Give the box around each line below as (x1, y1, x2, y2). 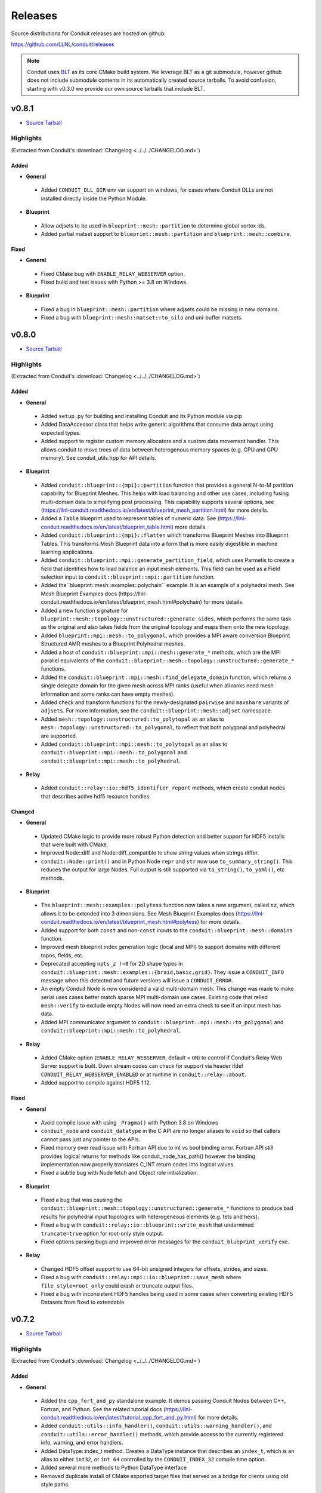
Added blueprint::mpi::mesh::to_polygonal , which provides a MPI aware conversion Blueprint (41, 632, 290, 639)
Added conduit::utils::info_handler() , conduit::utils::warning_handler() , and (41, 1422, 273, 1430)
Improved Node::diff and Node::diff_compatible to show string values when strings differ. (41, 849, 259, 856)
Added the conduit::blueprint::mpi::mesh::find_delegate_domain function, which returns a (41, 674, 292, 681)
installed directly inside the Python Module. (41, 195, 147, 202)
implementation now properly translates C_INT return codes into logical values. (41, 1160, 235, 1168)
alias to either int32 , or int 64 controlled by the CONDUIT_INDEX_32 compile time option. (41, 1455, 266, 1463)
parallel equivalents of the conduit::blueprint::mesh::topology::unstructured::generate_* (41, 657, 295, 664)
